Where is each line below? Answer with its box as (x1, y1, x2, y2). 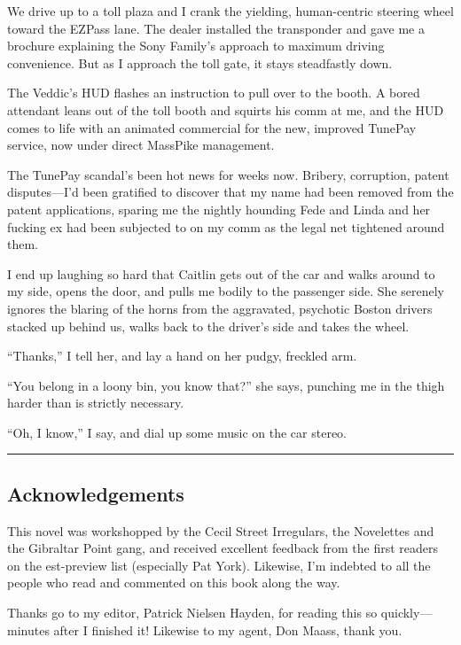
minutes (7, 620, 50, 639)
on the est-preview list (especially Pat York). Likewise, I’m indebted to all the (7, 556, 431, 574)
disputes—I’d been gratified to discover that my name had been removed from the (7, 183, 454, 201)
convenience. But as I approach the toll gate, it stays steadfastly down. (7, 53, 393, 72)
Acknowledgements (7, 479, 184, 507)
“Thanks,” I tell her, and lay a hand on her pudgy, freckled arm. (7, 346, 357, 365)
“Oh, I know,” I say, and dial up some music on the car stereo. (7, 423, 348, 441)
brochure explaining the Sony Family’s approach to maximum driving (7, 36, 385, 55)
